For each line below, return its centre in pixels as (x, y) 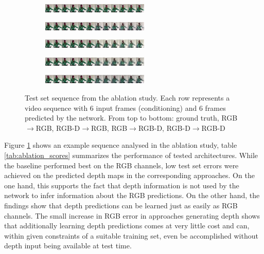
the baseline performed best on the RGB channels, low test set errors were (121, 165)
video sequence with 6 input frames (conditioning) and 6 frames (125, 108)
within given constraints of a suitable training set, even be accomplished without (131, 235)
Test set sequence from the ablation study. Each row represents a (127, 97)
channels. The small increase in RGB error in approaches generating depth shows (132, 215)
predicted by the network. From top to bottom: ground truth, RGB (131, 118)
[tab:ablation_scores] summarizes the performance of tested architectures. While (131, 155)
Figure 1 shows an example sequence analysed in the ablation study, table (121, 145)
